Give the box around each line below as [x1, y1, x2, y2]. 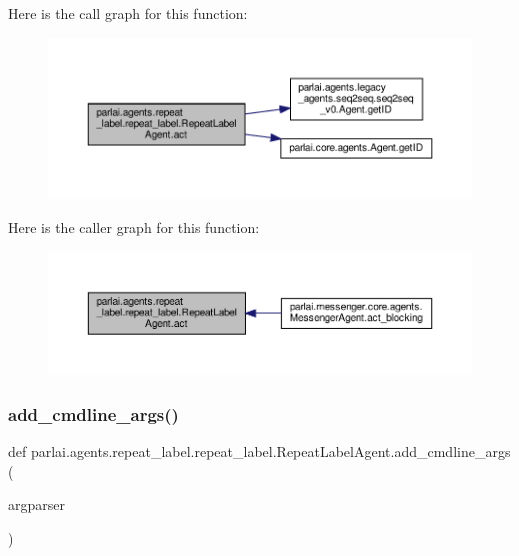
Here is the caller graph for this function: [8, 217, 260, 238]
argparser [8, 494, 65, 515]
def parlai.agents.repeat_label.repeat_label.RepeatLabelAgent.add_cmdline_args [8, 441, 511, 462]
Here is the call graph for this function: [8, 3, 248, 23]
